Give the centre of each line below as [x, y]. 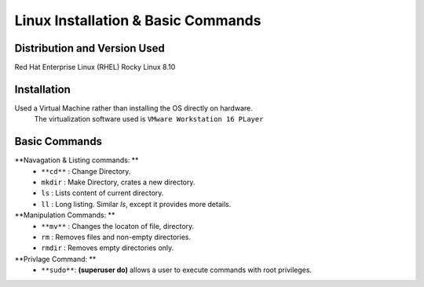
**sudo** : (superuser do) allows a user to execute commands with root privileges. [177, 270]
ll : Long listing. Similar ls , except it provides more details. [136, 204]
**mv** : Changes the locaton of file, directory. [118, 226]
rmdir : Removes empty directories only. [108, 248]
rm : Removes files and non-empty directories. [116, 237]
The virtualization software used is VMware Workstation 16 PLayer [149, 119]
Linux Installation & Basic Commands [138, 20]
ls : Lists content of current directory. [102, 193]
